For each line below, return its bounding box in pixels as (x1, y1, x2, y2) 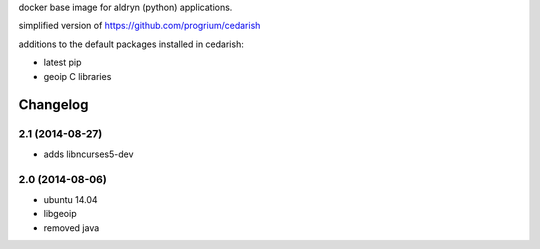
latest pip (43, 56, 82, 69)
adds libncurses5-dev (43, 148, 134, 160)
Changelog (18, 96, 89, 114)
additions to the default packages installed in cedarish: (18, 38, 244, 50)
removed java (43, 221, 100, 234)
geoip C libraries (43, 70, 112, 82)
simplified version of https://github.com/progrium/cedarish (18, 20, 261, 32)
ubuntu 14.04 (43, 193, 99, 205)
